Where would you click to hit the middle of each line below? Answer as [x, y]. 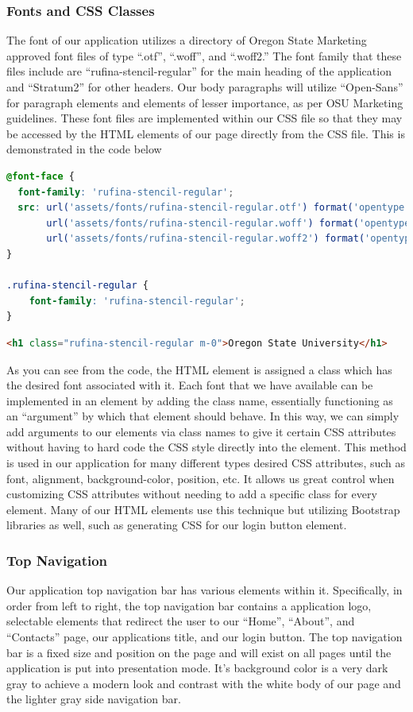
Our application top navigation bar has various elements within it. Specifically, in [205, 590]
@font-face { [41, 176]
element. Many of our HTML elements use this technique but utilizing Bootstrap [203, 509]
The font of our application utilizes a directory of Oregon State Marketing [187, 40]
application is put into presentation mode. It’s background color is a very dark [197, 668]
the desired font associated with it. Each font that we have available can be [190, 385]
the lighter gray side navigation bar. [94, 699]
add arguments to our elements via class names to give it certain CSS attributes [201, 431]
